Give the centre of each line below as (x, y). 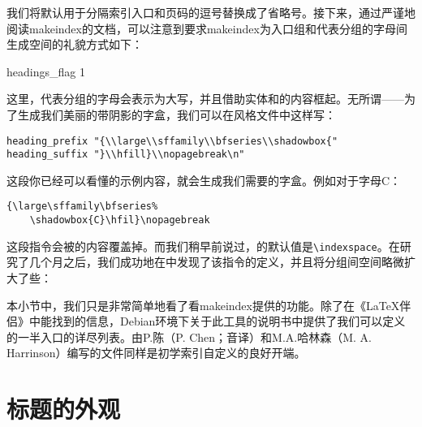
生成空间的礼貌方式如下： (75, 44)
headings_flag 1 (46, 71)
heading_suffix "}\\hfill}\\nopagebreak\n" (126, 155)
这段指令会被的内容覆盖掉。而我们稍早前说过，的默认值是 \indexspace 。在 (203, 246)
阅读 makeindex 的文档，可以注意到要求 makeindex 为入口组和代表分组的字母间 (207, 28)
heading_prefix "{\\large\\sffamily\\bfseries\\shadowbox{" (172, 141)
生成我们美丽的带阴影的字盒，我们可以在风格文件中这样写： (177, 114)
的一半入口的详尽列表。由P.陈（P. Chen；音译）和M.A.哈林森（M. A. (189, 336)
